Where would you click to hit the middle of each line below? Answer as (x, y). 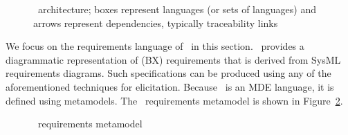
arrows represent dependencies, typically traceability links (156, 22)
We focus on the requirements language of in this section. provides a (155, 46)
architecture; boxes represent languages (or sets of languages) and (177, 9)
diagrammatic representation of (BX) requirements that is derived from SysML (173, 59)
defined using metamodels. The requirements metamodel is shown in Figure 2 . (174, 100)
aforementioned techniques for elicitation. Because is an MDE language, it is (170, 86)
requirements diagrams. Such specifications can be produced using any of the (168, 73)
